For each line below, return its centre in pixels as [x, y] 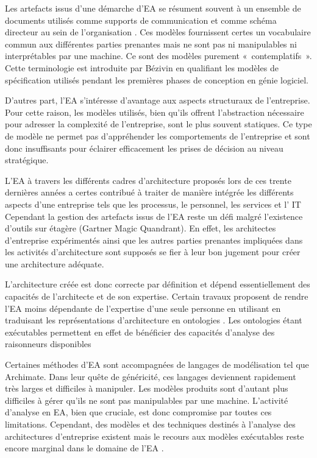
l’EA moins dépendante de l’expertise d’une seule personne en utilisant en [143, 308]
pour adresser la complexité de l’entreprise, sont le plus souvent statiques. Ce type [158, 124]
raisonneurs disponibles [48, 344]
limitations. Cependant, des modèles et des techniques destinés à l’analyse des [150, 424]
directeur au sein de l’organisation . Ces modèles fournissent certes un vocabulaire [158, 32]
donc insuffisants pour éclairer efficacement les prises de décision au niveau [144, 148]
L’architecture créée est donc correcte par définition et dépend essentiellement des [158, 284]
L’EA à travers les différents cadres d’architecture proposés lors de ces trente [148, 180]
